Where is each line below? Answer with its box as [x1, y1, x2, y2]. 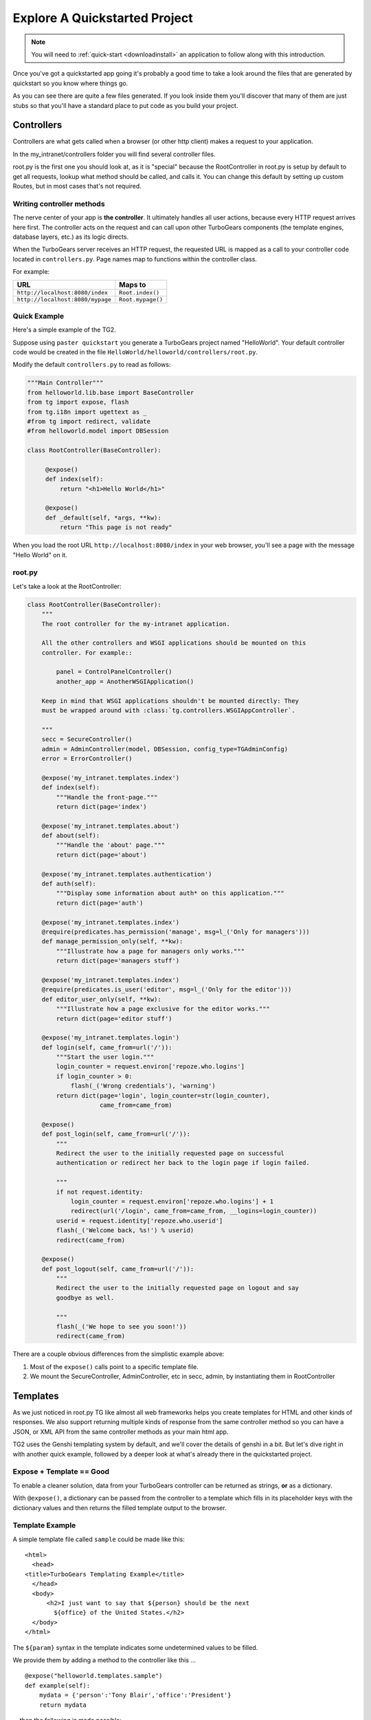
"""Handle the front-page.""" [56, 793, 158, 801]
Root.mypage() [119, 296, 164, 303]
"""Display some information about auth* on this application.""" [56, 890, 285, 897]
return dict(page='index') [56, 802, 147, 810]
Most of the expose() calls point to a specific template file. [30, 1362, 199, 1370]
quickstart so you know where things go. [12, 79, 128, 87]
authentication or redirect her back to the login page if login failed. [56, 1159, 311, 1167]
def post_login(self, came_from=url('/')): [41, 1130, 190, 1138]
